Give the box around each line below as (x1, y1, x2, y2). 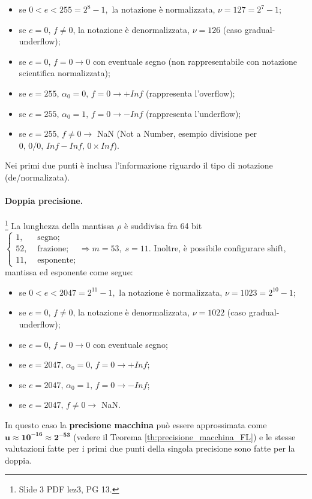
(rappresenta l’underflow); (146, 107, 241, 119)
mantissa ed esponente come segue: (5, 266, 133, 278)
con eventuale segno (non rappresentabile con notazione (92, 55, 297, 67)
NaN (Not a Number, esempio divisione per (97, 127, 257, 140)
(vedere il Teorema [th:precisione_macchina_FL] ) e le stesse (73, 430, 296, 443)
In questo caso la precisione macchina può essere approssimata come (5, 418, 267, 431)
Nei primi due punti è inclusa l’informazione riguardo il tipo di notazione (5, 159, 273, 172)
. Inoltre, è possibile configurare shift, (148, 241, 286, 254)
